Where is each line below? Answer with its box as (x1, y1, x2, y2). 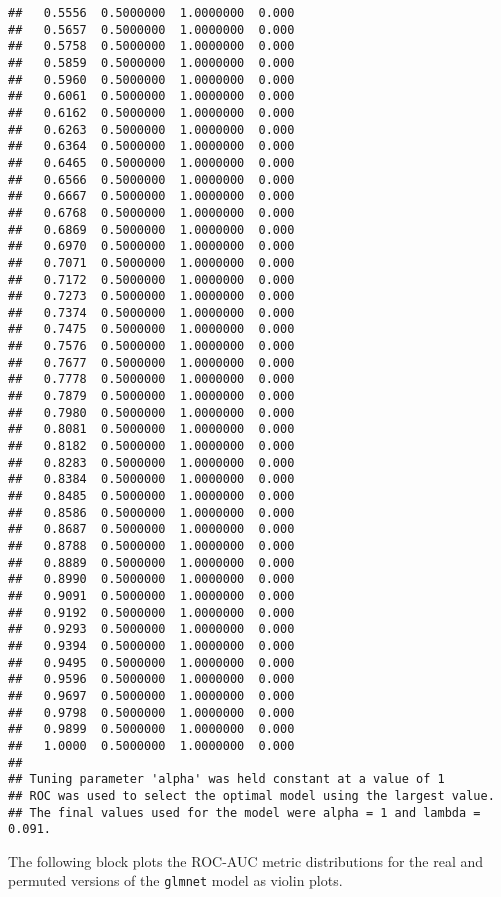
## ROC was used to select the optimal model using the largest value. (8, 788, 495, 803)
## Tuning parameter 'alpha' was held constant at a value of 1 (8, 772, 445, 787)
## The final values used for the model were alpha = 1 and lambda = (8, 805, 481, 820)
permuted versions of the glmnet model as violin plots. (8, 870, 343, 891)
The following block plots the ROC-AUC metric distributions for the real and (8, 850, 484, 871)
